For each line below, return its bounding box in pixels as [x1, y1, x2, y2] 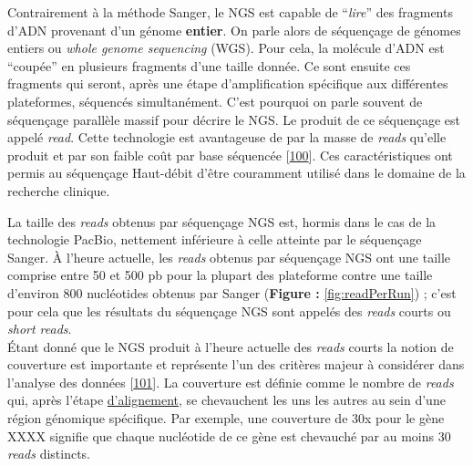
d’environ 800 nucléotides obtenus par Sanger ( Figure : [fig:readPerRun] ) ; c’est [7, 283, 457, 302]
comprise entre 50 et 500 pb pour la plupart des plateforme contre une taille [7, 265, 433, 285]
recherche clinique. [7, 181, 110, 200]
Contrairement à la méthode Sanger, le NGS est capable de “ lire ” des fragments [7, 3, 453, 21]
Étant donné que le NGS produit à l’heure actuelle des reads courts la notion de [7, 337, 454, 356]
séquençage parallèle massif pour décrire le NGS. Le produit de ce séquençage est [7, 109, 461, 129]
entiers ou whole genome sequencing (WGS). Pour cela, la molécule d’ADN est [7, 38, 445, 57]
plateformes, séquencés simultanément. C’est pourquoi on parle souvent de [7, 91, 423, 110]
